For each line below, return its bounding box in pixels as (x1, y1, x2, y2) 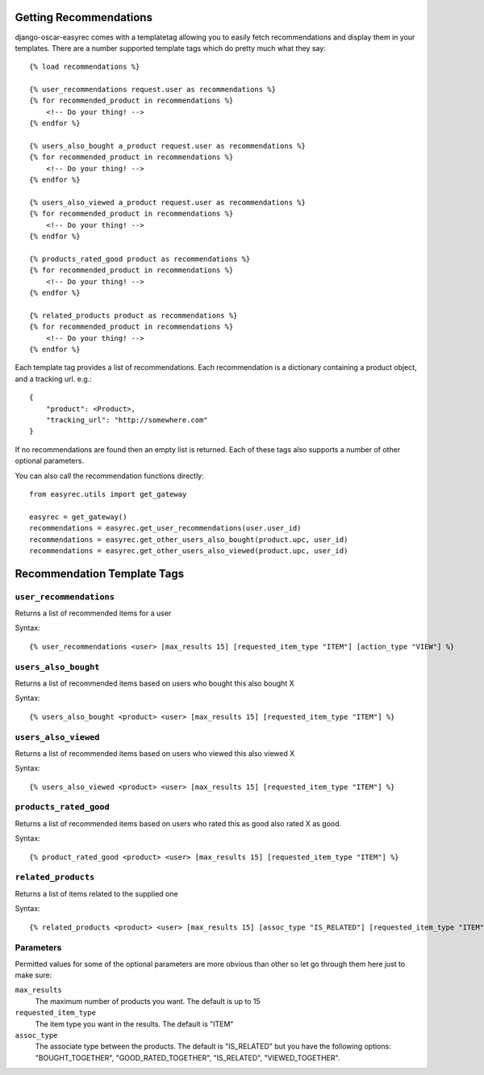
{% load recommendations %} (29, 62, 140, 72)
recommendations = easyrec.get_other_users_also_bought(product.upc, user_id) (29, 535, 348, 544)
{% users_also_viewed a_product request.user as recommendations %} (29, 198, 306, 207)
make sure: (15, 970, 52, 981)
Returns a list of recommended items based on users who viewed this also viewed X (15, 748, 295, 758)
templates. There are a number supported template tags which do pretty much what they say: (15, 43, 326, 52)
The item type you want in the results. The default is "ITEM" (35, 1018, 234, 1029)
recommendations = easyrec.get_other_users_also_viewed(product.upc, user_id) (29, 546, 348, 555)
